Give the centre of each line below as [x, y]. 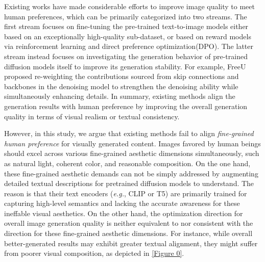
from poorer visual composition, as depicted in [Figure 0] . [94, 253]
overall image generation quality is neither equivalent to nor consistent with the [129, 223]
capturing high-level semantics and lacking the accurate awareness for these [122, 203]
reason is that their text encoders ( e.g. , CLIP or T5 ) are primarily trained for [126, 193]
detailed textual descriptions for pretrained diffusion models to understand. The [129, 183]
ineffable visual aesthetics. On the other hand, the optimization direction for [124, 213]
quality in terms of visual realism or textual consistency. [92, 116]
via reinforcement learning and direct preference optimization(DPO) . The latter [129, 46]
